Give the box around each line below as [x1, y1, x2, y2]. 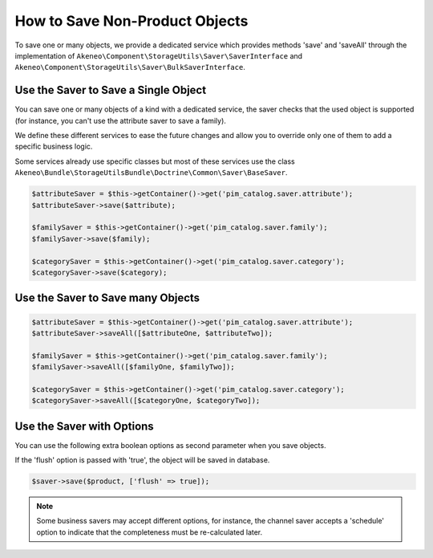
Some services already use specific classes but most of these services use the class [14, 157, 296, 166]
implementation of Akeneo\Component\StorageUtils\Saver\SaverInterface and [14, 51, 303, 60]
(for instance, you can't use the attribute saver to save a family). [14, 116, 226, 125]
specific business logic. [14, 141, 93, 152]
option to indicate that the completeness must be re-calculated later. [36, 527, 263, 537]
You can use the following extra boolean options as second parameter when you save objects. [14, 440, 326, 450]
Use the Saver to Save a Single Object [14, 83, 207, 97]
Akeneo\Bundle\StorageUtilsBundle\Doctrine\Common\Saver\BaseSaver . [14, 168, 288, 177]
